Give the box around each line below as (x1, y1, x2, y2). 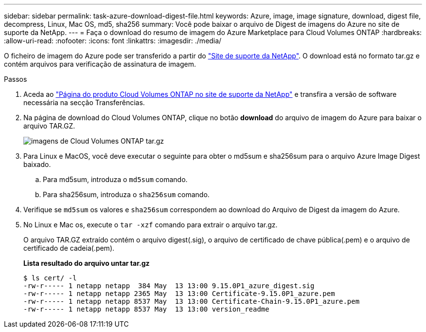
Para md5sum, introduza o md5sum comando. (43, 175, 188, 184)
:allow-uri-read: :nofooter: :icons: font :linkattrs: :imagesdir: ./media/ (4, 37, 222, 45)
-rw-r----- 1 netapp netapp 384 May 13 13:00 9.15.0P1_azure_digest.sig (23, 282, 315, 290)
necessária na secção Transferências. (23, 98, 145, 107)
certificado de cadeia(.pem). (23, 244, 115, 252)
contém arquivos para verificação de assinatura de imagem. (4, 60, 196, 68)
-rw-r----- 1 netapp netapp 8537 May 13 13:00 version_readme (23, 305, 269, 313)
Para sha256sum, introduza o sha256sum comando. (43, 190, 210, 199)
